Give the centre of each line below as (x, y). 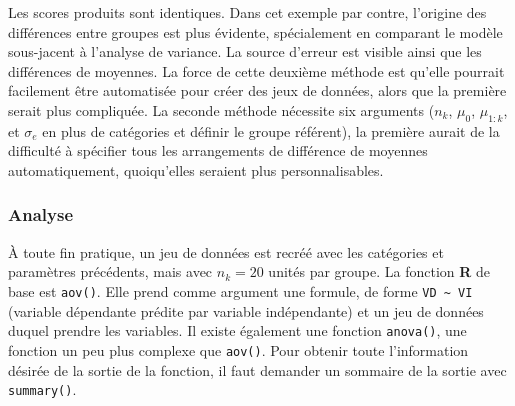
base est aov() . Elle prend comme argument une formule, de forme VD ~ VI (240, 290)
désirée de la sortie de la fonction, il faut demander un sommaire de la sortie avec (257, 369)
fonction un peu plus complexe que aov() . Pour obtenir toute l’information (238, 349)
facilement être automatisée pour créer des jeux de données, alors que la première (257, 90)
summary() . (42, 389)
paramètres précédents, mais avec (110, 271)
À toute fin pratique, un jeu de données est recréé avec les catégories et (226, 251)
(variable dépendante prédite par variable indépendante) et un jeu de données (246, 310)
